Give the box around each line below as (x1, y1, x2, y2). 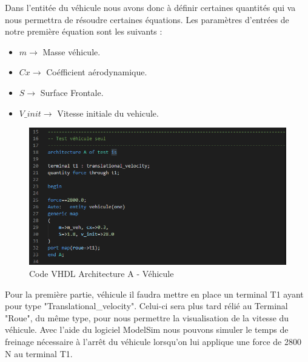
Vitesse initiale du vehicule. (57, 106, 159, 119)
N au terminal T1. (5, 347, 73, 360)
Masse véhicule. (42, 45, 101, 58)
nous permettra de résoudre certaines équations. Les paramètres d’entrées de (5, 13, 289, 26)
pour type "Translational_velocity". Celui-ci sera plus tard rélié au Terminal (5, 299, 288, 312)
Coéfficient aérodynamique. (46, 66, 147, 78)
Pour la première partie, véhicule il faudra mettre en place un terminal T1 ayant (5, 287, 304, 300)
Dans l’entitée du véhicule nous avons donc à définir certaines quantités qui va (5, 1, 296, 13)
